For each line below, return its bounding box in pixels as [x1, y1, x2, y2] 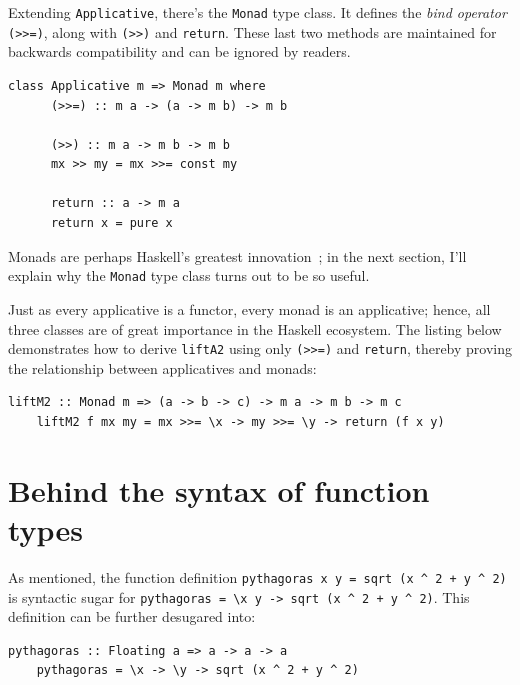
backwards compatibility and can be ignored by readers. [8, 41, 351, 62]
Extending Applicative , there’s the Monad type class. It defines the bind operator [8, 2, 507, 22]
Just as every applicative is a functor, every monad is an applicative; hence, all [8, 298, 491, 319]
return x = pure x [50, 216, 173, 231]
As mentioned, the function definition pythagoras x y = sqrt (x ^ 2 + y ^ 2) [8, 566, 507, 587]
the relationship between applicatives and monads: [8, 357, 317, 378]
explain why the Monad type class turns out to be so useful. [8, 265, 370, 286]
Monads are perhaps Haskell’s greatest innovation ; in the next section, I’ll [8, 245, 467, 266]
